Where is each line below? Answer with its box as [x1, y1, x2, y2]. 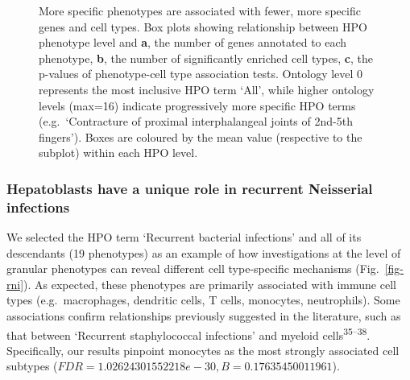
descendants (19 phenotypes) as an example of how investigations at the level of [6, 244, 401, 261]
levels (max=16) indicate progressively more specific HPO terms [39, 97, 356, 114]
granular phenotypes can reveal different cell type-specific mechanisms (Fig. [6, 260, 379, 277]
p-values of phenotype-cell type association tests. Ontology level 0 [39, 65, 363, 82]
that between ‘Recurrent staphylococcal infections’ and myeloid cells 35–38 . [6, 324, 371, 343]
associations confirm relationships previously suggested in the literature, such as [6, 308, 401, 324]
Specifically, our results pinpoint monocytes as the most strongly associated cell [6, 341, 400, 358]
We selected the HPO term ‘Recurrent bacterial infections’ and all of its [6, 229, 362, 246]
